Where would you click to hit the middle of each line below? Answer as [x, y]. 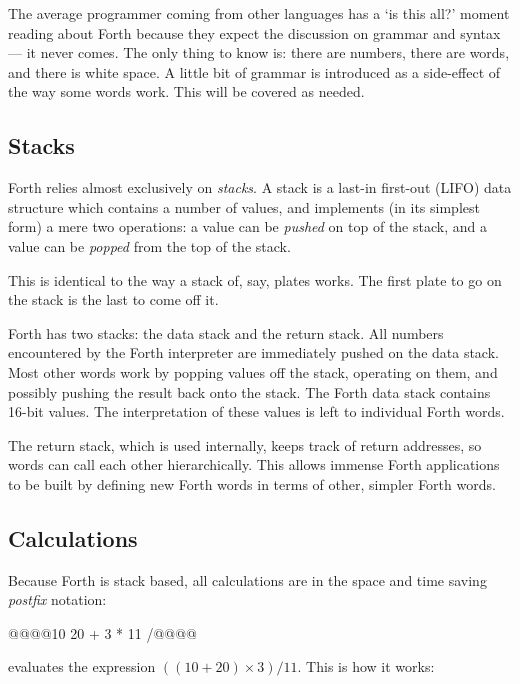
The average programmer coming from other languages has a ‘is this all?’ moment [259, 13]
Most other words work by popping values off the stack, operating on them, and [253, 371]
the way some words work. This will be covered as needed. [186, 91]
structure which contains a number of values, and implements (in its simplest [244, 206]
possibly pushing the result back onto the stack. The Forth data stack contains [249, 391]
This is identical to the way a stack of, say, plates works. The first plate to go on [255, 279]
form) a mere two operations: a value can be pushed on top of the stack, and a [247, 226]
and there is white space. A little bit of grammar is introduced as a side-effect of [254, 71]
